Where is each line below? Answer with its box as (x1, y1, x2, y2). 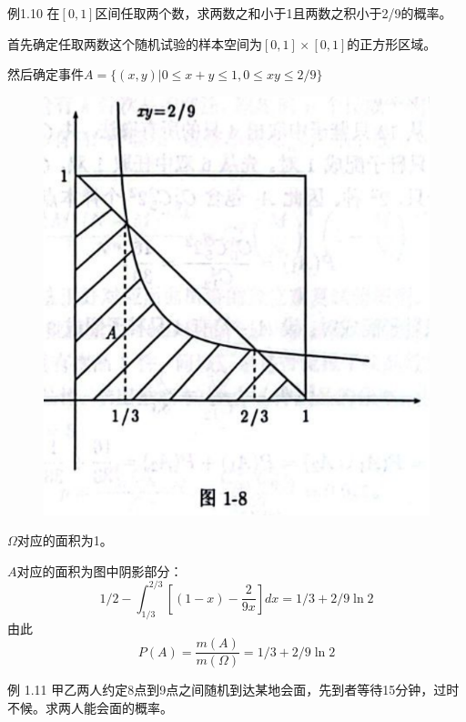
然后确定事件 (7, 65, 84, 84)
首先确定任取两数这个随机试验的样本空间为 (7, 34, 262, 53)
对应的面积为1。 (16, 531, 113, 550)
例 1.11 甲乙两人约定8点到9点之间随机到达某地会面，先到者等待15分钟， (7, 680, 434, 699)
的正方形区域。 (347, 34, 437, 53)
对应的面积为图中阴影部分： (16, 561, 183, 580)
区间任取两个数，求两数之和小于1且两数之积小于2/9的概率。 (95, 4, 452, 22)
